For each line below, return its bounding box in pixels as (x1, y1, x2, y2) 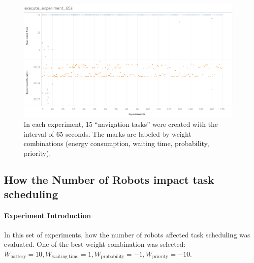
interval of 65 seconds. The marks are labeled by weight (24, 128, 191, 139)
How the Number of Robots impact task (4, 172, 214, 187)
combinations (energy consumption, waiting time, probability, (24, 138, 209, 148)
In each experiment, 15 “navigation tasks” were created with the (24, 119, 218, 129)
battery (10, 254, 26, 260)
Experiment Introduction (4, 210, 91, 221)
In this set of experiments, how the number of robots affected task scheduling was (4, 229, 251, 239)
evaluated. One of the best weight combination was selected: (4, 239, 186, 249)
